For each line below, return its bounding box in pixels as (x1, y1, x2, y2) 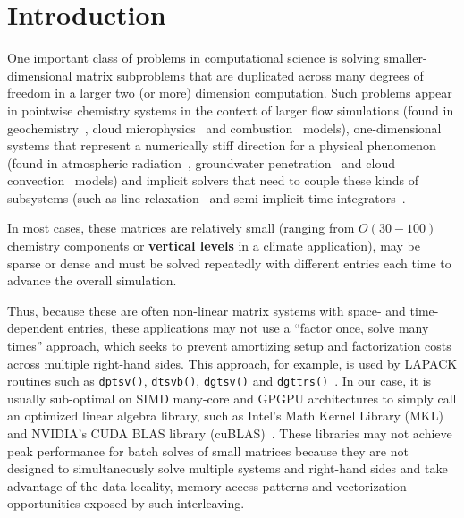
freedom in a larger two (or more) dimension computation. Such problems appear (7, 83, 452, 102)
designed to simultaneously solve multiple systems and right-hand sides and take (7, 459, 448, 478)
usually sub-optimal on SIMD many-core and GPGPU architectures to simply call (7, 388, 457, 407)
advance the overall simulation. (7, 271, 177, 290)
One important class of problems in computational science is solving (7, 48, 380, 67)
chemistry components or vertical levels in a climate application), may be (7, 236, 420, 255)
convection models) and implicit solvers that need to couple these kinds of (7, 171, 419, 190)
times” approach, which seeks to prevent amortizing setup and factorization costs (7, 336, 451, 355)
